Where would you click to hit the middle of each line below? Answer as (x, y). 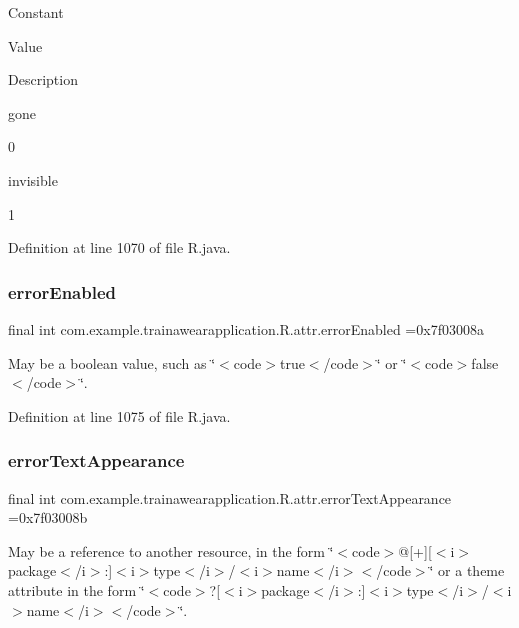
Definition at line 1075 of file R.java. (119, 415)
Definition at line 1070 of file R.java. (119, 247)
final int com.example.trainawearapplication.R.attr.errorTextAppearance (230, 497)
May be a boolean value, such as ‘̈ (112, 362)
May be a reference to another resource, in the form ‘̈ (171, 550)
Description (43, 79)
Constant (36, 12)
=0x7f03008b (48, 517)
